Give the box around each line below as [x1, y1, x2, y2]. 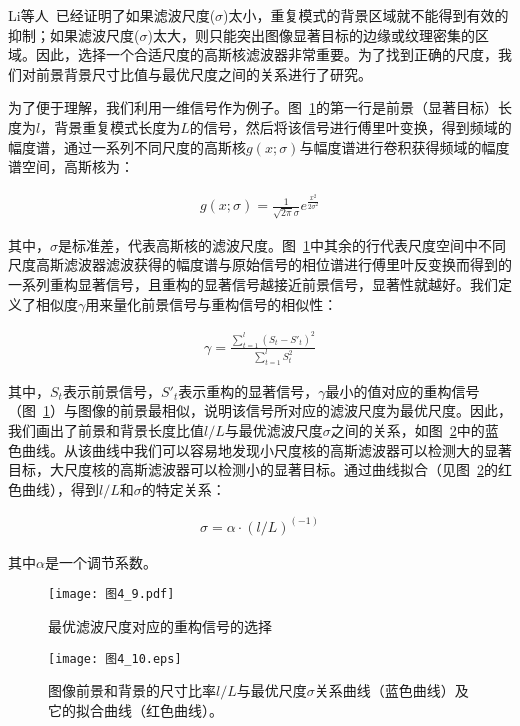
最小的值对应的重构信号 [325, 380, 480, 401]
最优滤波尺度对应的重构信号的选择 [48, 616, 272, 637]
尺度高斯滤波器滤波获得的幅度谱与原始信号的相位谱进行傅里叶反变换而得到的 [8, 254, 512, 275]
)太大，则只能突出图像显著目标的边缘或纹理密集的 [147, 24, 475, 45]
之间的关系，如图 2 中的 [330, 419, 485, 440]
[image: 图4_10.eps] [48, 651, 182, 666]
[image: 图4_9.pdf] [48, 587, 175, 602]
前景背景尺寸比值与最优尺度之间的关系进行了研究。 [35, 63, 372, 84]
